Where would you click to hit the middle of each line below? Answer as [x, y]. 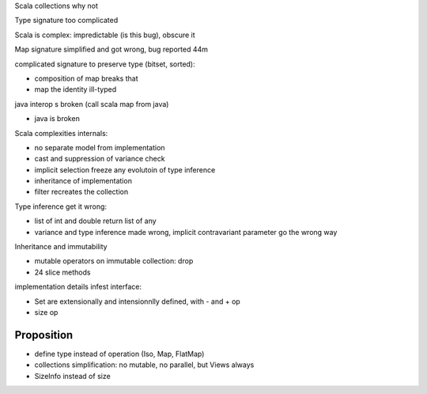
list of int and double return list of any [96, 221]
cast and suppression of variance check [100, 159]
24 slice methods [62, 272]
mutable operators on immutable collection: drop [114, 261]
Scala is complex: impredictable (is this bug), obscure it [105, 35]
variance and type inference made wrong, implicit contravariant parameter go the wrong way [186, 232]
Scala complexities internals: [61, 133]
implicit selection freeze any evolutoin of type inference [125, 169]
